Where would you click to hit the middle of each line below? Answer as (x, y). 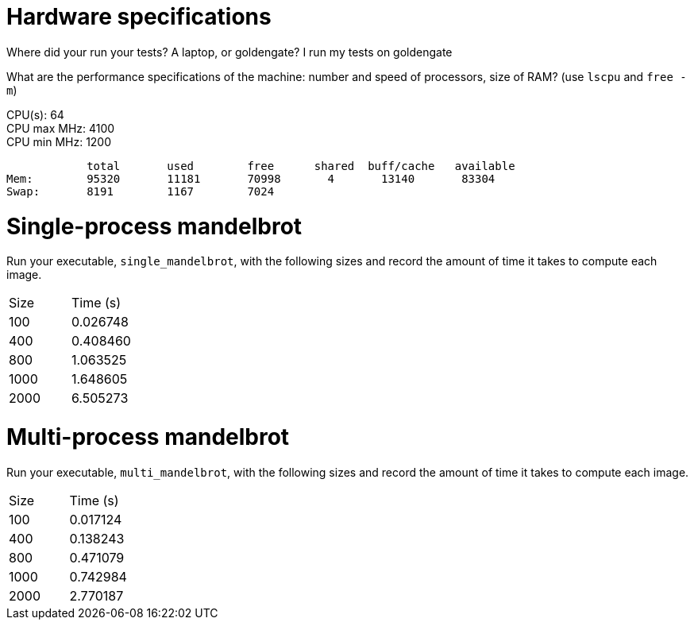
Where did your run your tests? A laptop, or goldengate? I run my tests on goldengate (229, 52)
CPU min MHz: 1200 (59, 141)
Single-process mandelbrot (154, 226)
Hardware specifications (139, 17)
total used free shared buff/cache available (301, 166)
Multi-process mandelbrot (148, 437)
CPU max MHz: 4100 (61, 128)
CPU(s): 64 (35, 114)
